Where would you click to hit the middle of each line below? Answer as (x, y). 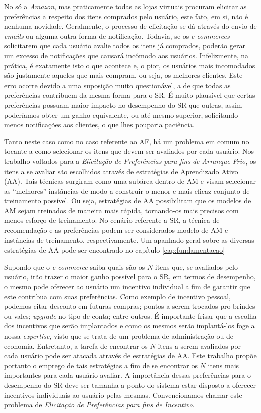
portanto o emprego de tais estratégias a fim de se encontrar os (101, 365)
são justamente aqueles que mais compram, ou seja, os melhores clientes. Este (123, 75)
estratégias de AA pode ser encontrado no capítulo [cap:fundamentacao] (115, 250)
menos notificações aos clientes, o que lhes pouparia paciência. (99, 125)
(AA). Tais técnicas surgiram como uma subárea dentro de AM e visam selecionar (130, 181)
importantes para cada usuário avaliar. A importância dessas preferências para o (127, 375)
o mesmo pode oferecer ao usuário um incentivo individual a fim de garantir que (127, 286)
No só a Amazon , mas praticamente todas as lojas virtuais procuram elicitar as (125, 6)
